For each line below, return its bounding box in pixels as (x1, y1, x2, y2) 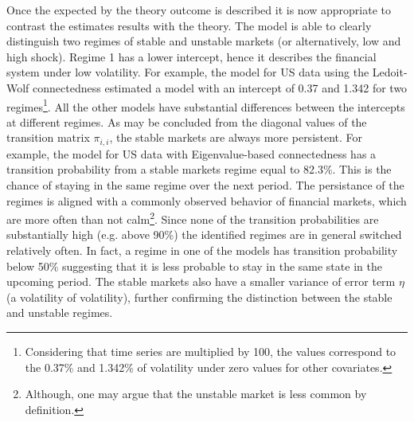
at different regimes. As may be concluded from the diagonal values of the (6, 113, 367, 130)
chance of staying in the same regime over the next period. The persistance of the (6, 177, 404, 193)
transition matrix (6, 129, 90, 146)
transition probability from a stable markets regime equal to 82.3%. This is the (6, 161, 392, 178)
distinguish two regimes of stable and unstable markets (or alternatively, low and (6, 33, 401, 49)
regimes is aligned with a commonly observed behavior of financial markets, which (6, 192, 407, 209)
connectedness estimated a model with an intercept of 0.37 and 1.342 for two (33, 79, 408, 96)
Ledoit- (372, 64, 408, 80)
